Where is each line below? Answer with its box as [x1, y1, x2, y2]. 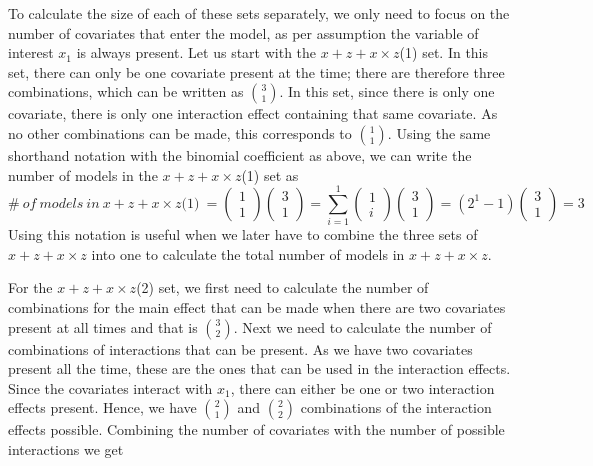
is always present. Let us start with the [76, 42, 317, 63]
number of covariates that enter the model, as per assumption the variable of [8, 22, 479, 43]
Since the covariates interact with [8, 377, 213, 398]
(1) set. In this [399, 42, 489, 63]
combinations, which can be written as [8, 81, 244, 102]
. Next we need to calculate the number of [233, 316, 492, 337]
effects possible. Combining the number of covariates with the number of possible [8, 419, 505, 440]
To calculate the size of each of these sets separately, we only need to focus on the [8, 3, 510, 23]
